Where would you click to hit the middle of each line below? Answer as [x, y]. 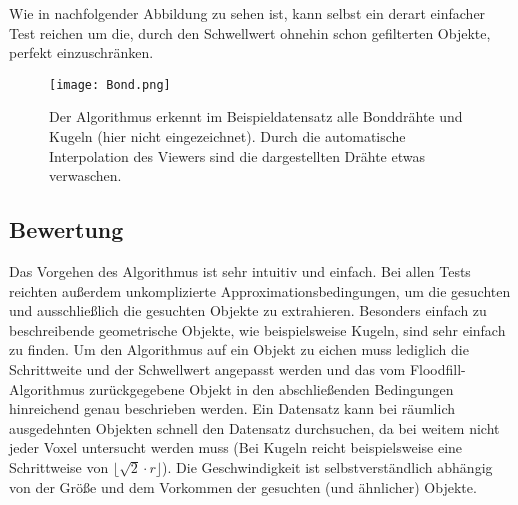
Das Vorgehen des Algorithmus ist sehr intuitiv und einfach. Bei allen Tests [240, 271]
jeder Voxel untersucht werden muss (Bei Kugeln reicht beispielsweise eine [236, 447]
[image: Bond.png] [110, 84]
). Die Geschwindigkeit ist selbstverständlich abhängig [327, 466]
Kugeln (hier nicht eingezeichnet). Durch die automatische [227, 136]
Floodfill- [437, 368]
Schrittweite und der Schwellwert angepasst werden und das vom [207, 368]
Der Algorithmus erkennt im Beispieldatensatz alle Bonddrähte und [256, 116]
